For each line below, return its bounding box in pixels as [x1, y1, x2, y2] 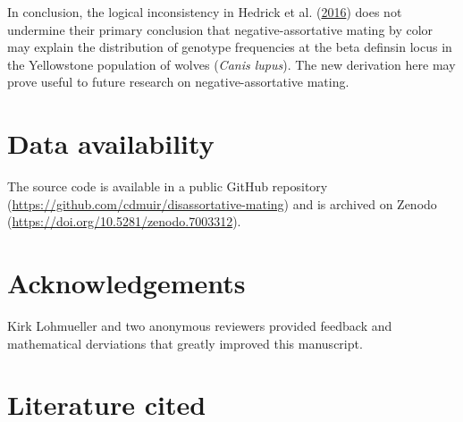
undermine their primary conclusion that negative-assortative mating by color [7, 20, 434, 38]
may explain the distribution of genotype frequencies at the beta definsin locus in [7, 38, 452, 56]
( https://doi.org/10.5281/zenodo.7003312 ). [7, 212, 241, 231]
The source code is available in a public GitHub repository [7, 177, 328, 196]
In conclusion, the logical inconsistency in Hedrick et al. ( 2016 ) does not [7, 3, 402, 21]
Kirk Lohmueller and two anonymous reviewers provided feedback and [7, 316, 392, 334]
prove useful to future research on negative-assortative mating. [7, 72, 349, 91]
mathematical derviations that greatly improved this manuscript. [7, 333, 363, 352]
